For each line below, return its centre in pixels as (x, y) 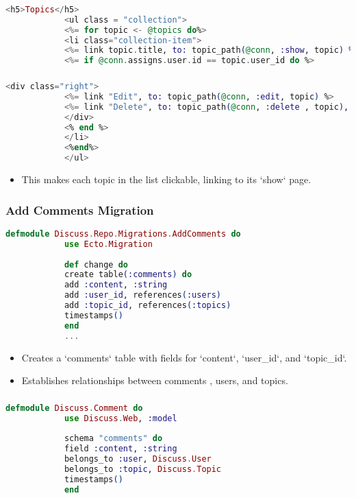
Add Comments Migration (80, 210)
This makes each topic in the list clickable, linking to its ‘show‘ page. (166, 179)
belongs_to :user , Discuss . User (138, 459)
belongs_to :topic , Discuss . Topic (143, 469)
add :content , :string (116, 285)
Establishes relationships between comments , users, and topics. (155, 380)
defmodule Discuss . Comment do (74, 408)
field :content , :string (120, 449)
